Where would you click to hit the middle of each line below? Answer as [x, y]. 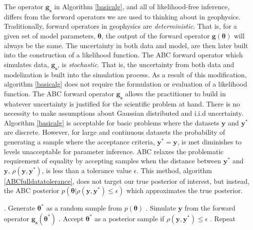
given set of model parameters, [50, 35]
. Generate [19, 208]
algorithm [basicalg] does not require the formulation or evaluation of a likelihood [126, 84]
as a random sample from [84, 208]
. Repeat [223, 218]
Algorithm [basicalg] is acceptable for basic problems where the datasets [112, 122]
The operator [24, 6]
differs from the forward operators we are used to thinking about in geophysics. [122, 16]
